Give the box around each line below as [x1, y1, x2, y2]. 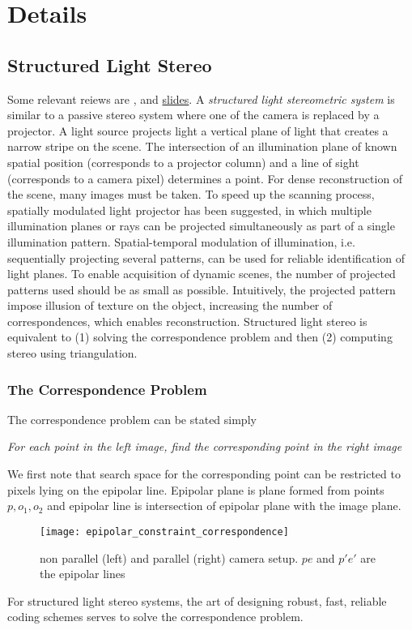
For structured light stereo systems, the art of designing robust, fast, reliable [7, 592, 387, 609]
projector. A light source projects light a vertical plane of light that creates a [7, 122, 389, 139]
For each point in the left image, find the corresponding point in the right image [7, 438, 402, 455]
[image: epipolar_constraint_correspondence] [40, 525, 289, 538]
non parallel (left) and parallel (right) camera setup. [40, 549, 299, 566]
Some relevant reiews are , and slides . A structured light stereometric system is [7, 90, 395, 107]
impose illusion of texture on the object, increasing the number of [7, 297, 333, 314]
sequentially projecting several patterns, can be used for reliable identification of [7, 249, 405, 266]
